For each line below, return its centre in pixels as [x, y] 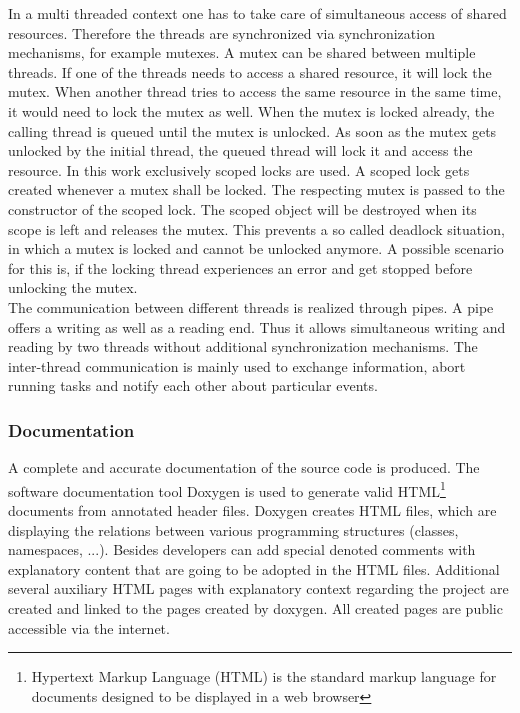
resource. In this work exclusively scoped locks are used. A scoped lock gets [239, 169]
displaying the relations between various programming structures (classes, [233, 529]
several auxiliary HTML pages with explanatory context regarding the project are [258, 588]
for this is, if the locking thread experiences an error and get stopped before [240, 267]
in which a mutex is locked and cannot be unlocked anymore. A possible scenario [256, 248]
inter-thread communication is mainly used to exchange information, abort [237, 365]
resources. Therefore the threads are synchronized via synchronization [221, 32]
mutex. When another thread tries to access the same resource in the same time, [255, 91]
